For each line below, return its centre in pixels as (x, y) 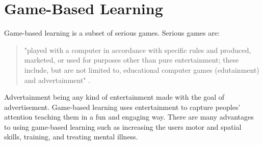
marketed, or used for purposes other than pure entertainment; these (131, 60)
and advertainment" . (57, 80)
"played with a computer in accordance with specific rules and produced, (138, 50)
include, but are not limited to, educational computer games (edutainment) (142, 69)
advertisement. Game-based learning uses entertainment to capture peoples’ (122, 107)
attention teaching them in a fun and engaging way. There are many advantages (129, 117)
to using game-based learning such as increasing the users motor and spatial (123, 126)
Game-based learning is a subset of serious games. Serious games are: (112, 33)
